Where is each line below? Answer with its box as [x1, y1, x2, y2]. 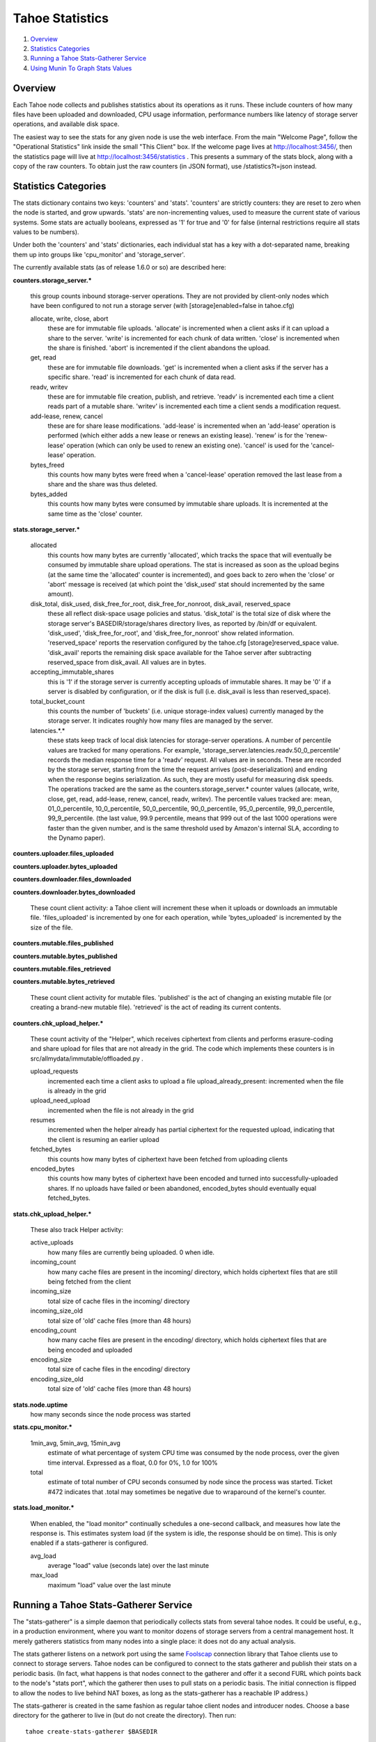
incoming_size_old [30, 1306, 84, 1315]
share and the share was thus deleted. [47, 480, 158, 488]
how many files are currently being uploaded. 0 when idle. [47, 1248, 215, 1256]
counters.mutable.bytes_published [13, 952, 118, 960]
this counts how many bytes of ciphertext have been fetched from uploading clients [47, 1155, 288, 1163]
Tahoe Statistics [13, 10, 109, 26]
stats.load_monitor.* [13, 1504, 75, 1512]
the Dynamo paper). [47, 833, 106, 842]
